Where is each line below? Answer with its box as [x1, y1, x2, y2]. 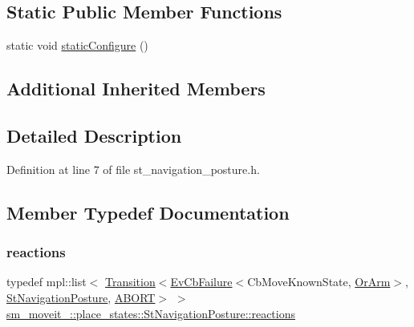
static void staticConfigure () [6, 37, 148, 54]
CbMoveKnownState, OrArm [247, 273, 391, 290]
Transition [104, 273, 156, 290]
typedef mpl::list [6, 273, 87, 290]
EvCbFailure [170, 273, 233, 290]
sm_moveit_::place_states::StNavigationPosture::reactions [6, 305, 295, 321]
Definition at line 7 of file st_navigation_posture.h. [6, 160, 260, 177]
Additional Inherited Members [6, 76, 266, 101]
